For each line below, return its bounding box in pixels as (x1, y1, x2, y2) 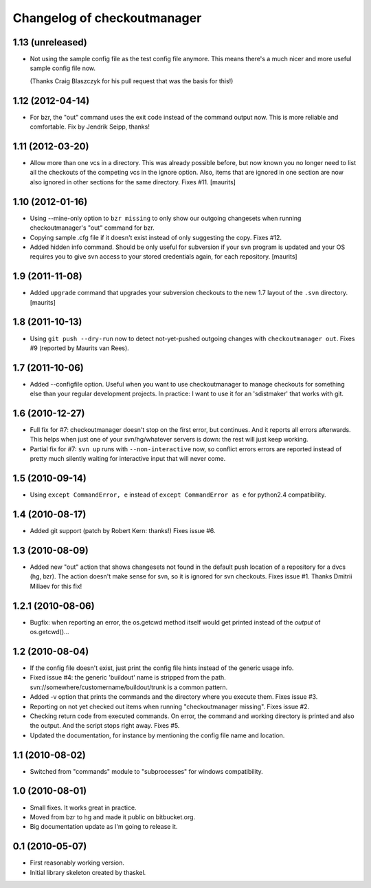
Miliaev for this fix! (30, 582, 82, 590)
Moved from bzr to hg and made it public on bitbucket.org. (30, 812, 196, 821)
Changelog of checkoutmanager (12, 10, 202, 25)
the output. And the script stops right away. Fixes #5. (30, 722, 180, 730)
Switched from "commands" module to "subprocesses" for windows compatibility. (30, 767, 264, 775)
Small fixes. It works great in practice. (30, 803, 137, 812)
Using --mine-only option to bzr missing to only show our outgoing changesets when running (30, 214, 302, 222)
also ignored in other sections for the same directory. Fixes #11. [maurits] (30, 177, 236, 186)
